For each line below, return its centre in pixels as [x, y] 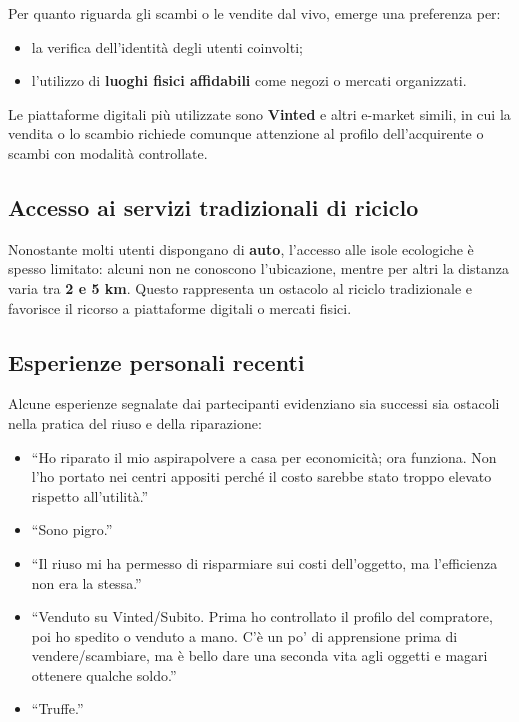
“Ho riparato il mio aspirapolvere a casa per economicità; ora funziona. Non [264, 456]
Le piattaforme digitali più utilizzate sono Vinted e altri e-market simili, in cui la [259, 113]
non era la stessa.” [86, 582]
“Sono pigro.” [72, 529]
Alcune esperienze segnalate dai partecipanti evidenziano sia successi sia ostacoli [254, 403]
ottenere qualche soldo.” [104, 674]
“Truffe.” [57, 708]
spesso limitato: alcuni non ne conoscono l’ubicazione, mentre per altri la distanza [259, 268]
